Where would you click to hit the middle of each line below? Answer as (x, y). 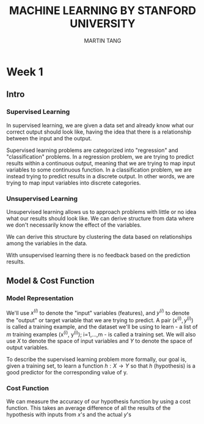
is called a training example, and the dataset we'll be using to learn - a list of (102, 327)
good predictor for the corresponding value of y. (67, 372)
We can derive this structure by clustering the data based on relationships (99, 237)
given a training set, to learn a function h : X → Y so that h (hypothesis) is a (101, 366)
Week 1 (25, 72)
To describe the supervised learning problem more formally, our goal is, (97, 359)
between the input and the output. (49, 138)
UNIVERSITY (103, 24)
